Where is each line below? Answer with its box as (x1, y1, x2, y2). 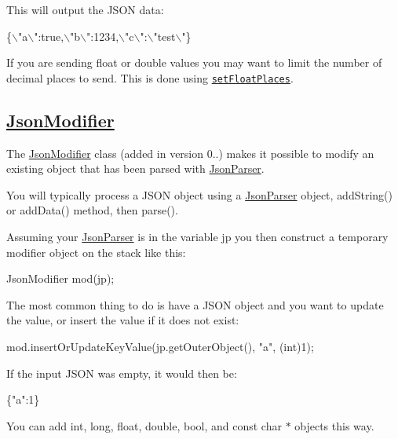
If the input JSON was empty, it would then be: (6, 364, 237, 381)
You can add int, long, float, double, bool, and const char (6, 417, 282, 434)
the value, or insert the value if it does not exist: (6, 312, 239, 328)
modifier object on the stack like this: (6, 243, 186, 260)
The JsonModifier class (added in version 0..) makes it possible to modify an (6, 145, 374, 161)
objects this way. (294, 417, 374, 434)
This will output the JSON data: (6, 2, 164, 17)
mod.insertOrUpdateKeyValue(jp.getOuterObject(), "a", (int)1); (6, 338, 314, 354)
